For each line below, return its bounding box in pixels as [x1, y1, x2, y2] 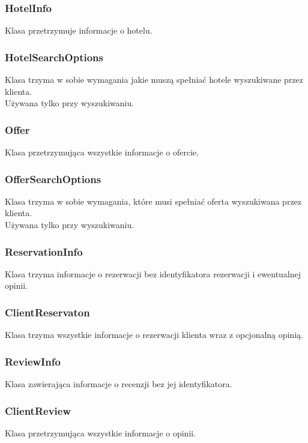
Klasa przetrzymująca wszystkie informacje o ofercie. [5, 146, 199, 158]
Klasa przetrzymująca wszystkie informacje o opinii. [5, 426, 196, 439]
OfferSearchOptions [5, 171, 101, 186]
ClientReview [5, 403, 71, 418]
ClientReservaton [5, 304, 90, 319]
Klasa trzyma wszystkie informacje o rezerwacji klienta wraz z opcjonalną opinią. [5, 328, 304, 341]
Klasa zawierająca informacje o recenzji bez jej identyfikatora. [5, 378, 232, 390]
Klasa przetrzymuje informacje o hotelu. [5, 24, 152, 37]
